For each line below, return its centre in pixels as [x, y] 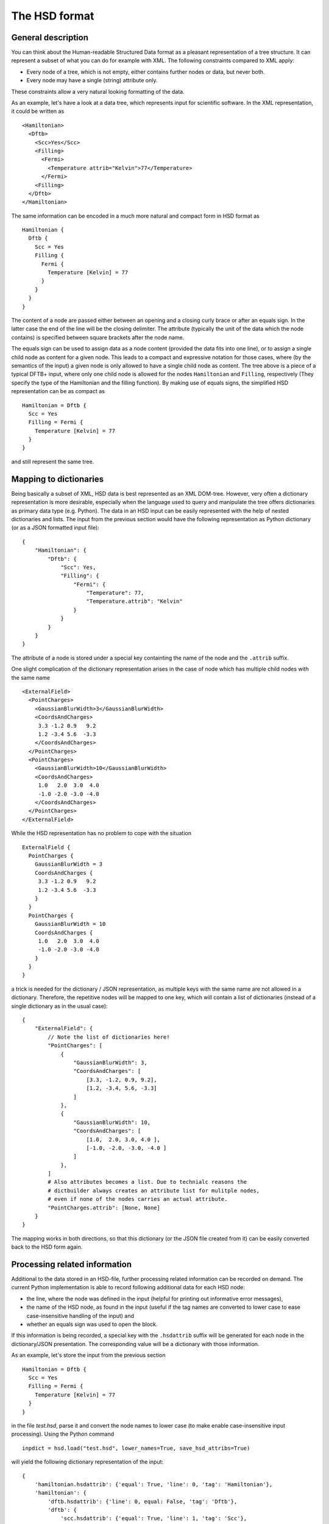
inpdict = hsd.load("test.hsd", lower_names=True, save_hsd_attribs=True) [136, 1448]
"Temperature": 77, [115, 593]
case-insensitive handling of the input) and [80, 1316]
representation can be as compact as [58, 391]
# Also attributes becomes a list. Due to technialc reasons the [147, 1182]
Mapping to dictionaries [57, 479]
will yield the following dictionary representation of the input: [87, 1462]
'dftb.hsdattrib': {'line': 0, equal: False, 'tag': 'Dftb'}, [143, 1501]
